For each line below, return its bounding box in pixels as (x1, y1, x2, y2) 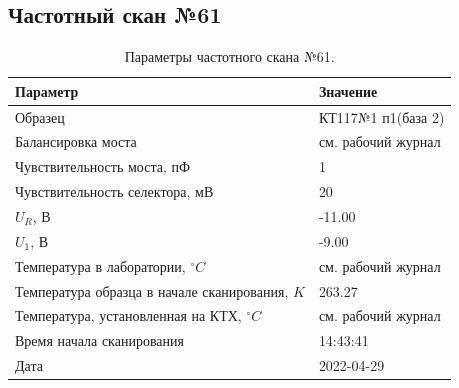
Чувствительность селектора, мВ (15, 181, 214, 202)
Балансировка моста (15, 131, 137, 152)
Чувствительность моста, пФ (15, 156, 191, 177)
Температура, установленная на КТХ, (15, 305, 242, 326)
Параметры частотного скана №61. (124, 46, 335, 67)
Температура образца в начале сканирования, (15, 280, 289, 301)
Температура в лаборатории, (15, 255, 186, 276)
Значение (318, 80, 378, 101)
